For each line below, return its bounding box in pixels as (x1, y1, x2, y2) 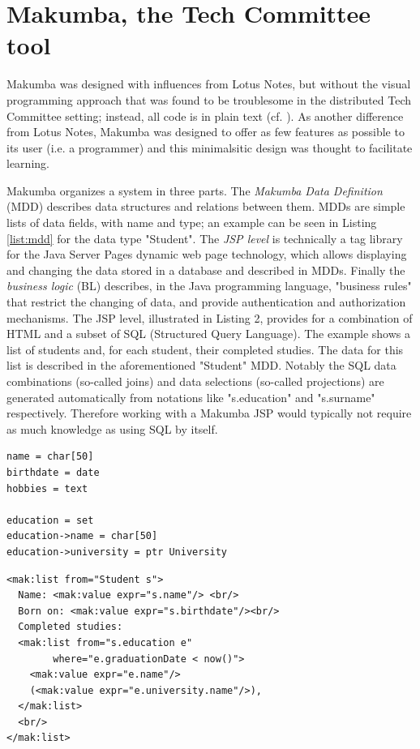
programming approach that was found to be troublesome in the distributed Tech (6, 91, 412, 108)
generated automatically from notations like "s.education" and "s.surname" (6, 388, 375, 405)
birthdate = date (6, 466, 100, 478)
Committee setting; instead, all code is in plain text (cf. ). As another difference (6, 107, 404, 124)
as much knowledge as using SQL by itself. (6, 420, 218, 437)
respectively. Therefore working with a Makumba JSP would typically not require (6, 404, 412, 422)
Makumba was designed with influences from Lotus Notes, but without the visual (6, 75, 411, 92)
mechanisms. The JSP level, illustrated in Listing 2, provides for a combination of (6, 309, 413, 326)
